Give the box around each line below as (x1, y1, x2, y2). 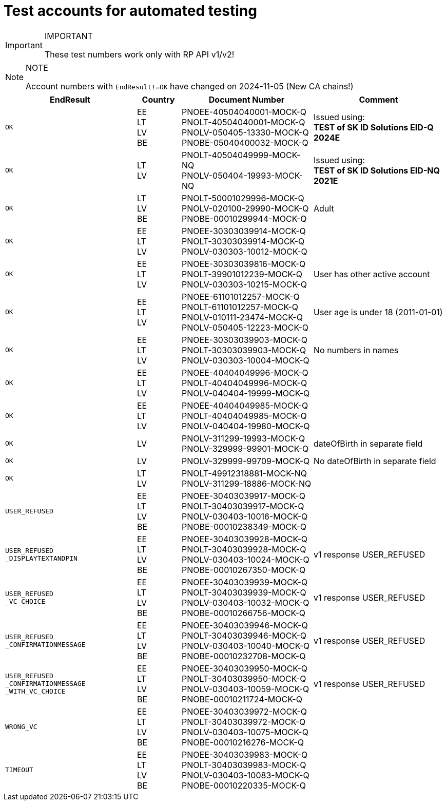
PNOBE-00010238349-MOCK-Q (182, 521, 306, 532)
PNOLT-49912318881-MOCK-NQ (182, 468, 307, 478)
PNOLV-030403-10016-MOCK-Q (182, 511, 308, 522)
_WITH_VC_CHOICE (5, 687, 66, 696)
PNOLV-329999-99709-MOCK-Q (182, 455, 310, 466)
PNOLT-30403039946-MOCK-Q (182, 630, 307, 641)
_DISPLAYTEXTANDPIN (5, 554, 77, 562)
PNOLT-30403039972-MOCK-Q (182, 716, 306, 727)
